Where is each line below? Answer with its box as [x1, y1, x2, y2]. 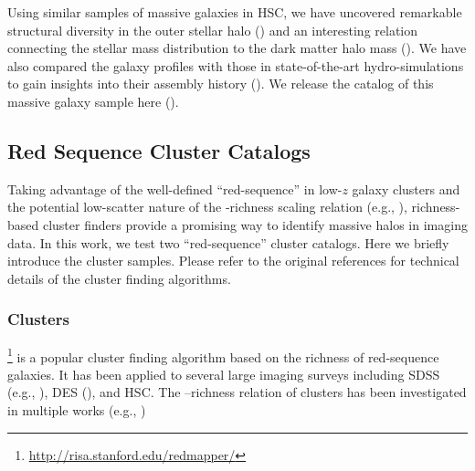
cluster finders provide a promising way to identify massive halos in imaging [42, 215, 468, 234]
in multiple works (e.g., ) [7, 400, 146, 419]
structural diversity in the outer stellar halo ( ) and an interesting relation [7, 20, 418, 39]
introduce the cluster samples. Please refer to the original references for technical [7, 251, 459, 270]
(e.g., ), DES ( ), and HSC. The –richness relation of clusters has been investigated [7, 382, 467, 402]
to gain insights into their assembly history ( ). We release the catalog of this [7, 74, 434, 93]
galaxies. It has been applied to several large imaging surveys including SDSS [7, 364, 440, 383]
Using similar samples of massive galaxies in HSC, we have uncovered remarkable [7, 3, 462, 21]
